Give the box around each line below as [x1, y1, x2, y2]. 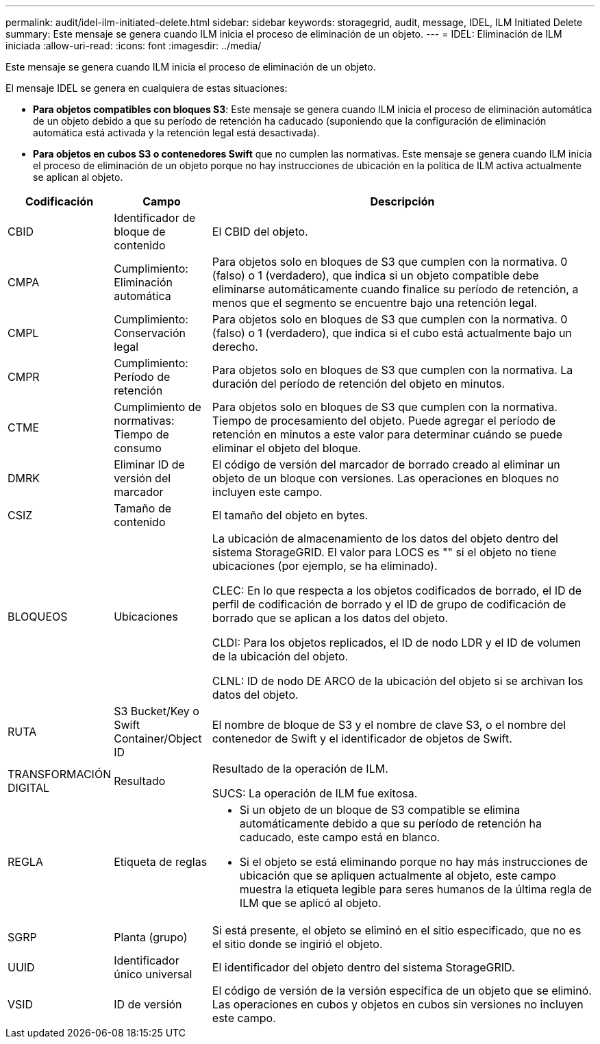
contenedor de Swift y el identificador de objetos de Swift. [212, 732, 512, 745]
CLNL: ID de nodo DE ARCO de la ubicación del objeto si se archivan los [212, 674, 584, 688]
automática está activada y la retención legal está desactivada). [33, 127, 320, 138]
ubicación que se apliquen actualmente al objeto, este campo [239, 869, 556, 882]
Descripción [370, 195, 435, 208]
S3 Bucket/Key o [114, 704, 199, 718]
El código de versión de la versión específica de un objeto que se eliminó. [212, 984, 592, 997]
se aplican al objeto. [33, 171, 123, 183]
